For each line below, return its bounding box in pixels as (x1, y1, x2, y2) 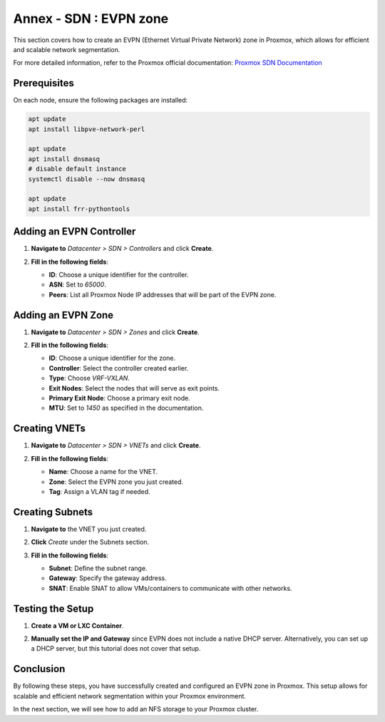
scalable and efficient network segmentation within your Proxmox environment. (13, 691, 246, 700)
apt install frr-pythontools (28, 205, 130, 213)
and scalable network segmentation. (13, 45, 120, 53)
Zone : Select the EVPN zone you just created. (48, 478, 184, 486)
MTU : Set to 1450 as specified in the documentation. (48, 403, 204, 413)
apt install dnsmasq (28, 155, 100, 163)
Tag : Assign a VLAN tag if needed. (48, 487, 150, 495)
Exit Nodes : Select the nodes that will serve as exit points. (48, 383, 220, 392)
